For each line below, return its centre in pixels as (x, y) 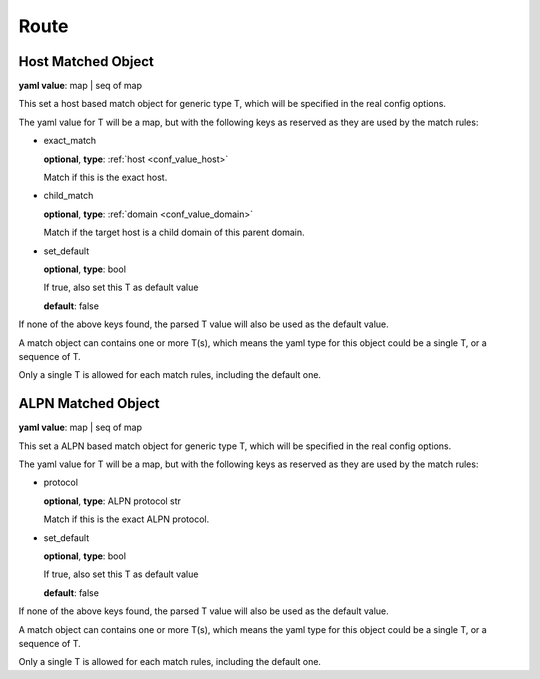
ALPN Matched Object (89, 403)
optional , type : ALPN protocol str (112, 501)
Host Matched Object (86, 61)
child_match (68, 196)
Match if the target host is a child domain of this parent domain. (174, 232)
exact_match (70, 141)
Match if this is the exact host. (105, 177)
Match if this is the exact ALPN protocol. (126, 519)
